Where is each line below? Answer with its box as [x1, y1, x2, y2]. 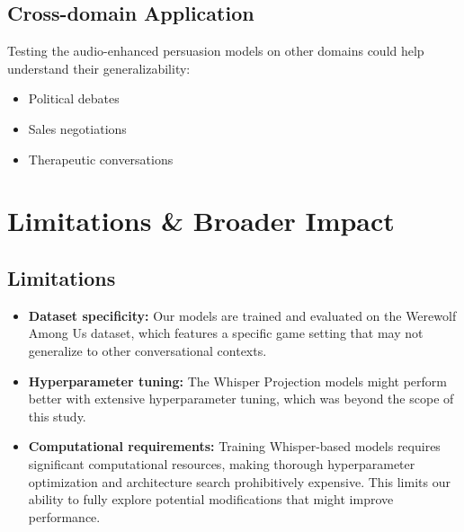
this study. [28, 406, 86, 425]
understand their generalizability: [7, 58, 191, 77]
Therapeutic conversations [28, 149, 174, 168]
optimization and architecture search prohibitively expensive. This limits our [28, 472, 451, 491]
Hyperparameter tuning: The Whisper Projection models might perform [28, 371, 448, 390]
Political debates [28, 89, 120, 108]
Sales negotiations [28, 119, 127, 137]
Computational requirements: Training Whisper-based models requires [28, 437, 441, 456]
